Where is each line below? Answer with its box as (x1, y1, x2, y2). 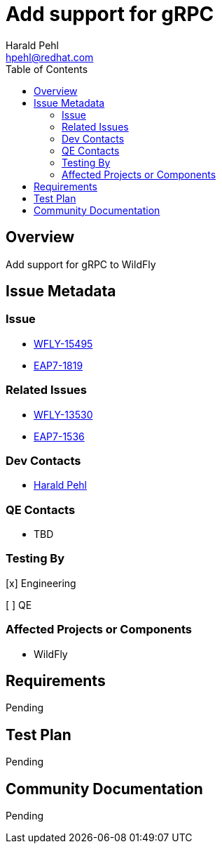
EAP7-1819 (34, 359, 83, 371)
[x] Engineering (6, 577, 76, 589)
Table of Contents (6, 62, 88, 75)
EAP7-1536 (34, 430, 85, 442)
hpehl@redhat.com (6, 51, 94, 63)
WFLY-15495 (34, 337, 93, 350)
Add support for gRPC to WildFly (6, 258, 156, 270)
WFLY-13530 (34, 408, 93, 421)
